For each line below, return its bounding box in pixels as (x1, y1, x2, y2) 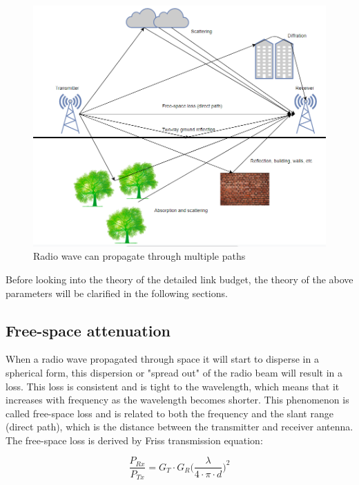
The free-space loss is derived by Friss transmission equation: (6, 432, 263, 447)
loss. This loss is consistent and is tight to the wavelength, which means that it (6, 379, 340, 393)
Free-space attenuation (6, 319, 171, 341)
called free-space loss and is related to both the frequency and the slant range (6, 406, 333, 420)
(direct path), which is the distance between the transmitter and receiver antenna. (6, 419, 353, 434)
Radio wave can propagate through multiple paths (33, 249, 246, 263)
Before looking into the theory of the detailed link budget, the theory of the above (6, 272, 353, 286)
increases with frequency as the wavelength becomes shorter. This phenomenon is (6, 392, 349, 407)
